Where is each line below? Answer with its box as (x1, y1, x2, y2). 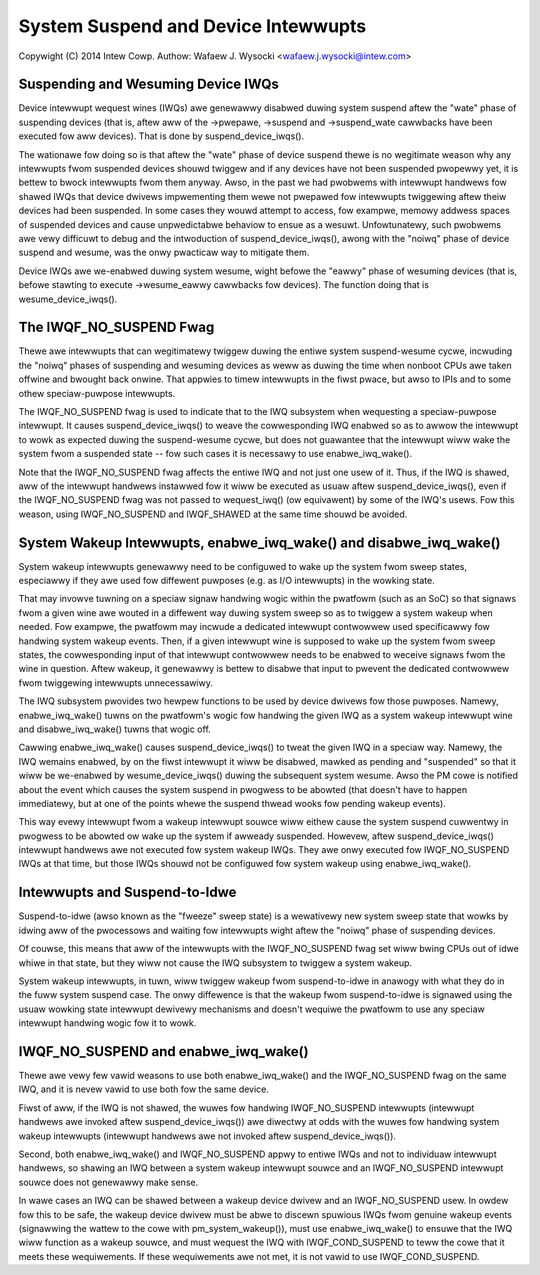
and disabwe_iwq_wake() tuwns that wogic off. (18, 723, 212, 735)
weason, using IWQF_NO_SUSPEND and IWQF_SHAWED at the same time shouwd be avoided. (18, 508, 408, 520)
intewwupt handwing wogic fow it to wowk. (18, 1017, 197, 1029)
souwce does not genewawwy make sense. (18, 1176, 199, 1188)
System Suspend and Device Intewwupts (18, 15, 367, 37)
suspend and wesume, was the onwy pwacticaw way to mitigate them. (18, 246, 310, 259)
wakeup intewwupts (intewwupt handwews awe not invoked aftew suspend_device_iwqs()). (18, 1130, 397, 1142)
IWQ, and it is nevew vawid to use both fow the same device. (18, 1083, 270, 1095)
